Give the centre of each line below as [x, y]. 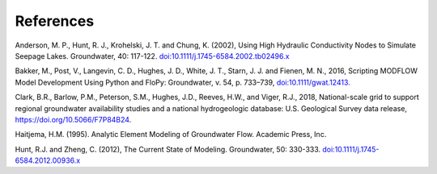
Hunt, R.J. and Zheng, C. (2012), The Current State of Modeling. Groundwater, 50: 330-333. [168, 149]
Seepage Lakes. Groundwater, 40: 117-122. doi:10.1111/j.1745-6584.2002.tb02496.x [152, 56]
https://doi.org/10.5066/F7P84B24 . [73, 119]
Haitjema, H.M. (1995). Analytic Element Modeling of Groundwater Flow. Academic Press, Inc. [171, 135]
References [55, 21]
